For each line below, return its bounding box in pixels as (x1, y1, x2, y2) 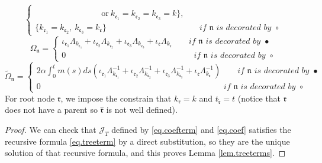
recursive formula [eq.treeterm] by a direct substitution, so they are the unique (5, 135, 290, 147)
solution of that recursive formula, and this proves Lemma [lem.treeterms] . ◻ (5, 146, 286, 159)
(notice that (237, 92, 281, 104)
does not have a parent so (5, 103, 98, 116)
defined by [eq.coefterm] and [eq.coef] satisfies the (111, 123, 291, 135)
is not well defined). (106, 103, 178, 116)
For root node (5, 92, 55, 104)
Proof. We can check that (5, 123, 96, 135)
